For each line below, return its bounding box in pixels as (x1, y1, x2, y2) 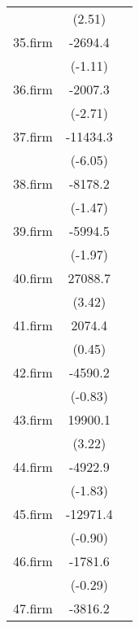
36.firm (13, 80, 53, 98)
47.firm (13, 599, 53, 617)
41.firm (13, 316, 53, 334)
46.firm (13, 552, 53, 570)
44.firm (13, 457, 53, 476)
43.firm (13, 410, 53, 429)
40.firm (13, 268, 53, 287)
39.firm (13, 221, 53, 240)
